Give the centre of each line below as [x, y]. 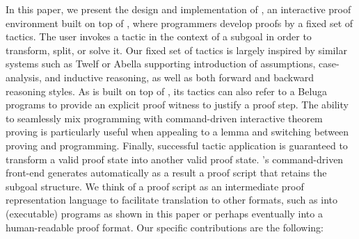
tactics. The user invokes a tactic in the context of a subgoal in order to [159, 36]
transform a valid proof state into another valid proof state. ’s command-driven [175, 159]
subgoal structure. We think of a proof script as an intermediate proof [155, 186]
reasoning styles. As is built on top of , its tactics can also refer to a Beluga [167, 91]
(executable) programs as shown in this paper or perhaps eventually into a [164, 213]
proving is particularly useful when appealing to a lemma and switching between [177, 132]
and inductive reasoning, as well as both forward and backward [179, 77]
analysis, [24, 77]
